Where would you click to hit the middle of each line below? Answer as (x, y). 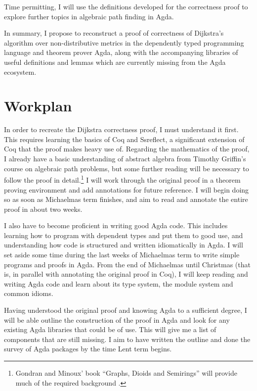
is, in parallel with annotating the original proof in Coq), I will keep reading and (126, 274)
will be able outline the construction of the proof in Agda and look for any (117, 319)
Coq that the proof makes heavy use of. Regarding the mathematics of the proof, (127, 149)
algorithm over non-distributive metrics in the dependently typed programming (124, 42)
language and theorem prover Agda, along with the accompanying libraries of (121, 52)
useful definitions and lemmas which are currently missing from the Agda (115, 62)
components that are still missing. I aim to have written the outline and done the (127, 339)
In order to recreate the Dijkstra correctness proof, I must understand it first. (121, 129)
